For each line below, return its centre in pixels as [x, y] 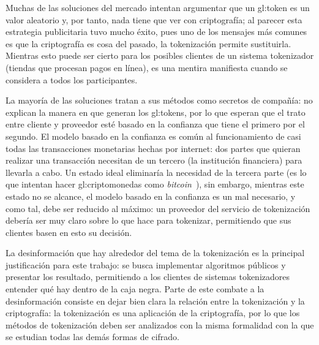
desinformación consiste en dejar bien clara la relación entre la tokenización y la [155, 301]
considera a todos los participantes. [72, 79]
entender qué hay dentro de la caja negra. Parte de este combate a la [135, 289]
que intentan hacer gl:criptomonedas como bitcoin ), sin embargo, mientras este [155, 184]
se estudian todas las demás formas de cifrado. [93, 337]
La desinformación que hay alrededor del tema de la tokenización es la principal [155, 253]
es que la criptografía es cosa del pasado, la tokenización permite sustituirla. [148, 43]
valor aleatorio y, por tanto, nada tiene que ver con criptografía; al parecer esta [154, 19]
